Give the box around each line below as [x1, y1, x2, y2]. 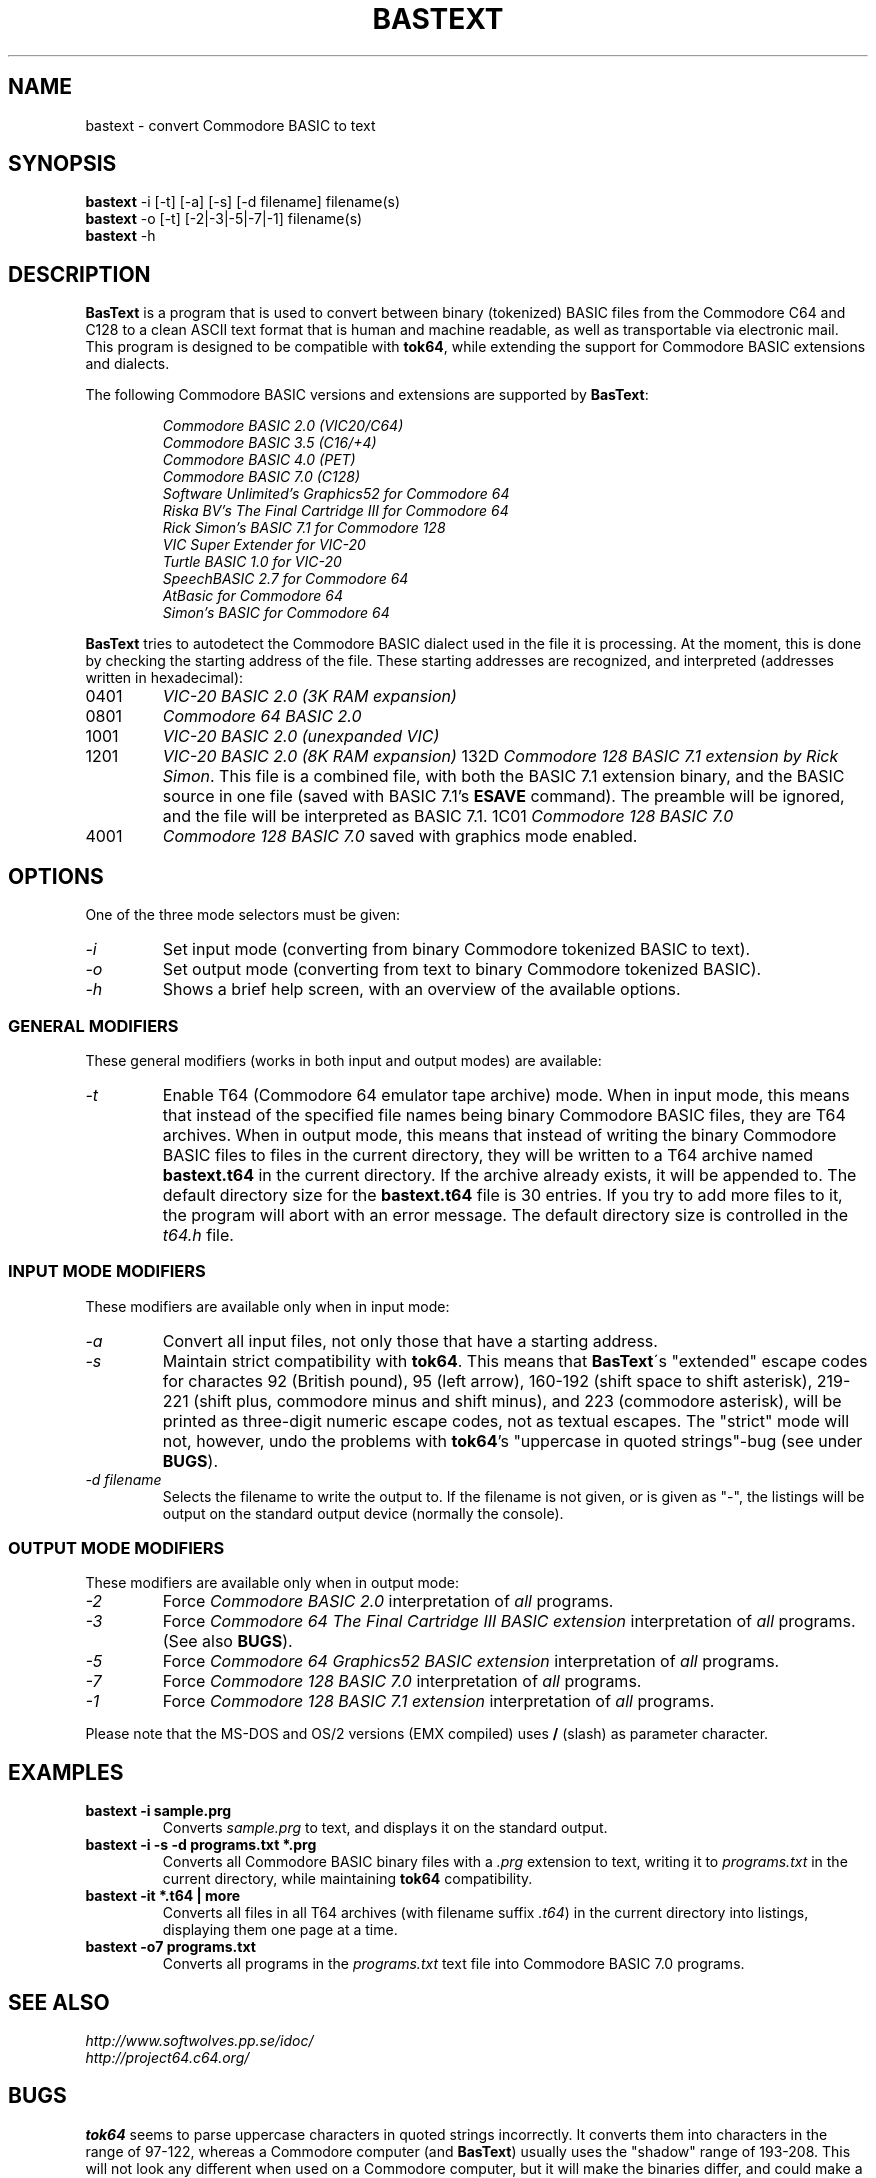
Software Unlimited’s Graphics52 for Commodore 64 [162, 485, 510, 503]
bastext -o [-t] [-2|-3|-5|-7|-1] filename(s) [85, 210, 363, 228]
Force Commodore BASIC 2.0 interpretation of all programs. [162, 1591, 614, 1612]
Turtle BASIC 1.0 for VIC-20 [162, 553, 342, 571]
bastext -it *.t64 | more [85, 1887, 241, 1905]
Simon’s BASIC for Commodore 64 [162, 604, 390, 622]
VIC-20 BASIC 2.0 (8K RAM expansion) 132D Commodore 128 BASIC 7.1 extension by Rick [162, 746, 839, 767]
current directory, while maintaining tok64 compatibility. [162, 1870, 533, 1888]
